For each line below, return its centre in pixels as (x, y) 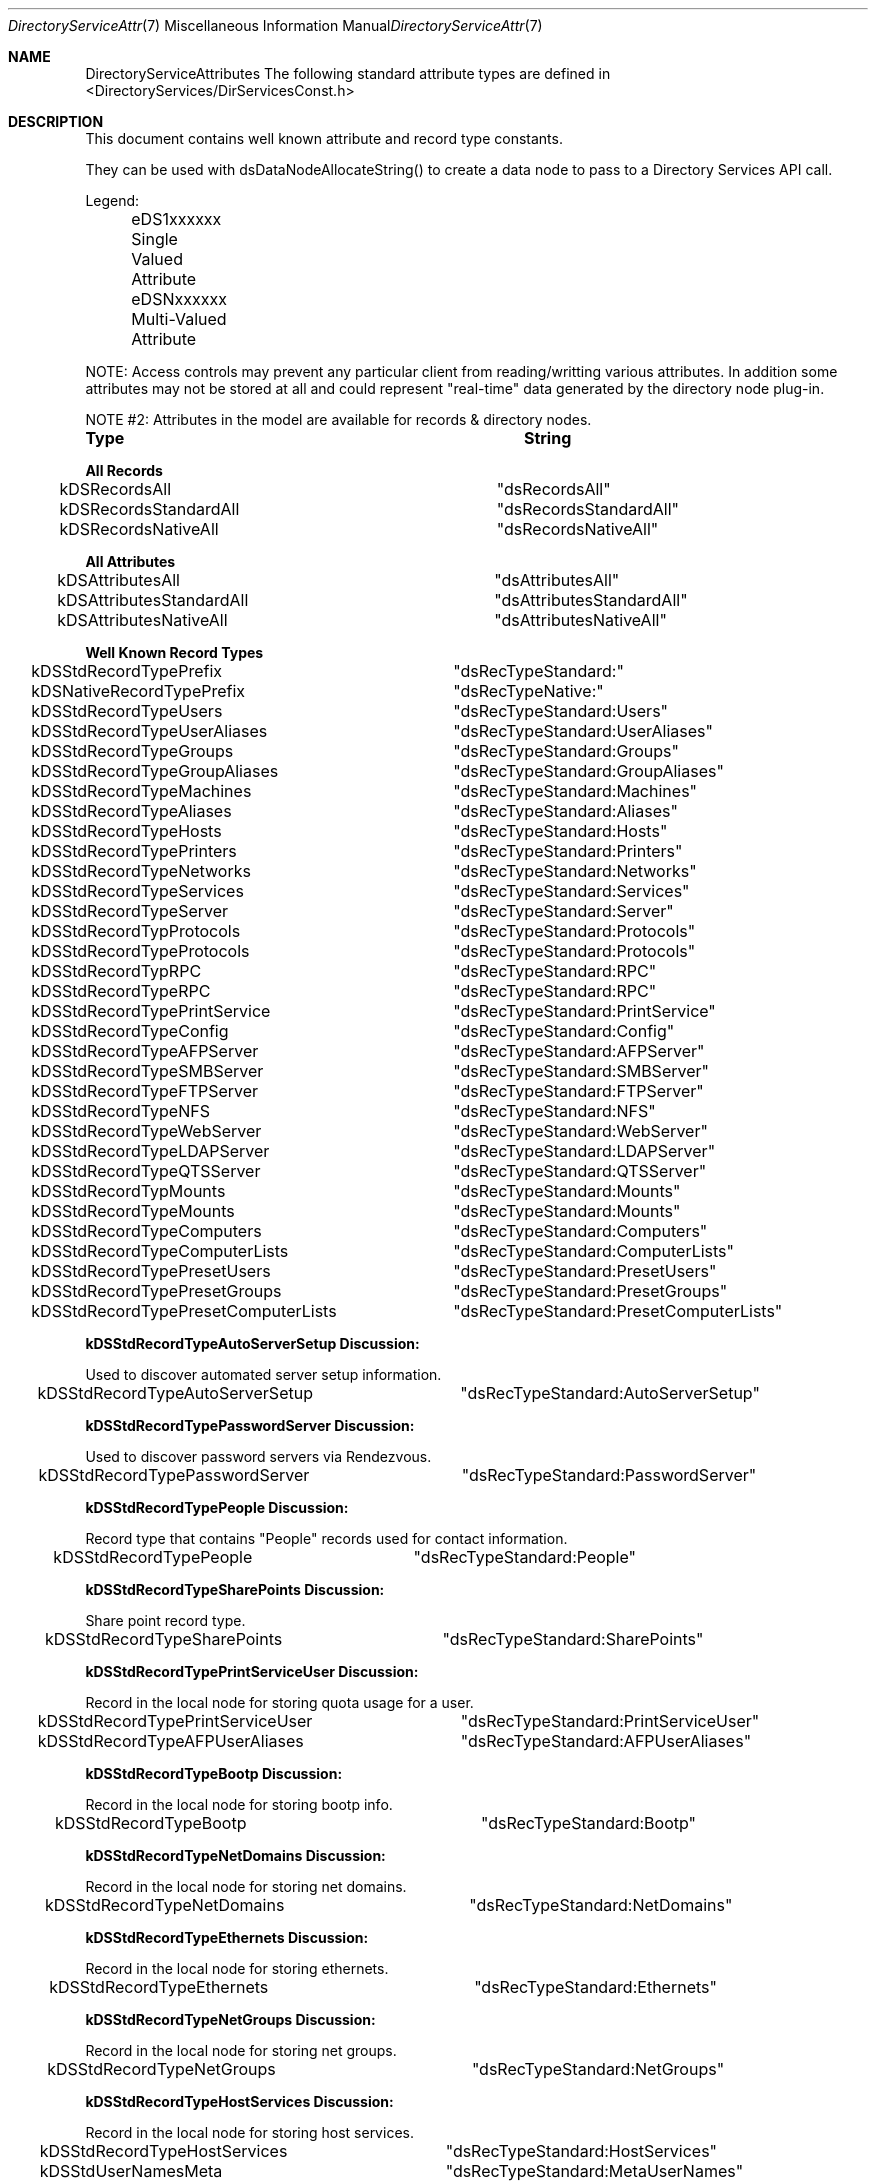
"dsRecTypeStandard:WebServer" (580, 1131)
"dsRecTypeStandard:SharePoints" (573, 1639)
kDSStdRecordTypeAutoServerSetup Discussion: (252, 1343)
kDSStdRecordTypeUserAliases (149, 731)
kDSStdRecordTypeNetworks (141, 871)
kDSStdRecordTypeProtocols (140, 951)
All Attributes (130, 561)
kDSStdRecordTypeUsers (127, 711)
